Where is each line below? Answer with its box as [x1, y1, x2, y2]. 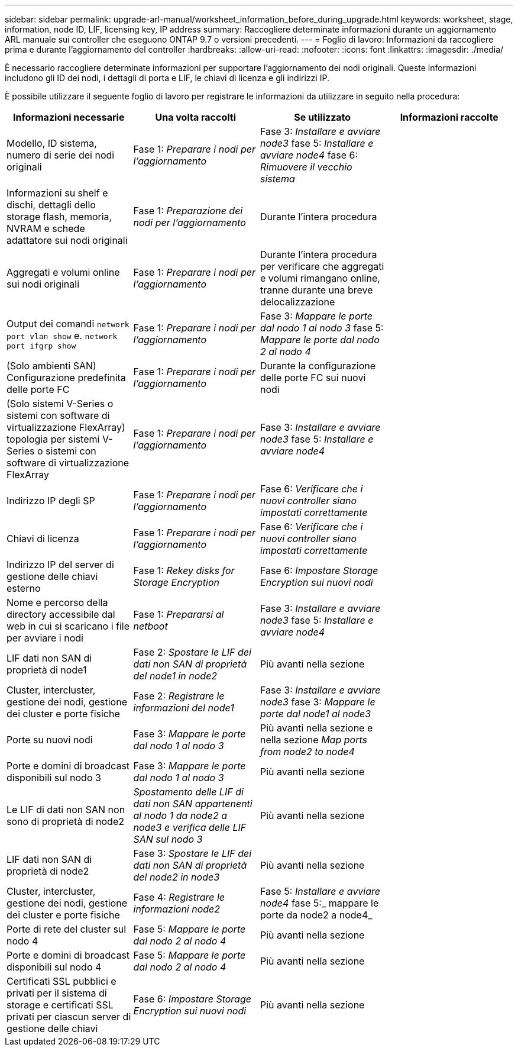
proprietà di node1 [7, 664, 87, 676]
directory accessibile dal [7, 608, 115, 620]
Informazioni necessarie [13, 111, 125, 123]
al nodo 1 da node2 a [133, 810, 227, 821]
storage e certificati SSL [7, 999, 114, 1011]
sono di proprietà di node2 [7, 815, 124, 827]
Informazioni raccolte [400, 111, 498, 123]
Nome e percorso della [7, 597, 108, 608]
